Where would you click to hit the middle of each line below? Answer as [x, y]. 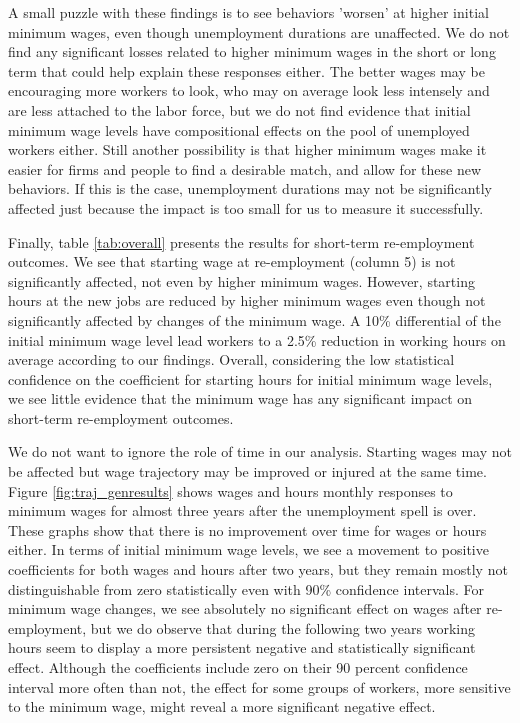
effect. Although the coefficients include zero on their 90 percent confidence [238, 667]
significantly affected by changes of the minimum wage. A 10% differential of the [254, 319]
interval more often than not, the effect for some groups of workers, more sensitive [259, 686]
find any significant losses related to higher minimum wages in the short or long [252, 51]
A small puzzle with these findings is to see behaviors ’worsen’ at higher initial [248, 12]
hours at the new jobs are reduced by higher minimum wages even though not [247, 300]
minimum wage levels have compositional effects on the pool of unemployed [239, 129]
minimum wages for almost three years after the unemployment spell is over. [242, 510]
